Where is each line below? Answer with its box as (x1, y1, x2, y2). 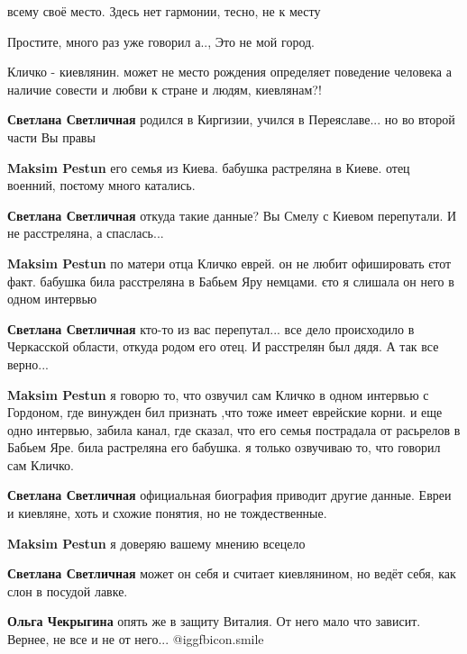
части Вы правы (7, 127, 96, 146)
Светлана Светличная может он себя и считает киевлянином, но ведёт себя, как (7, 564, 456, 583)
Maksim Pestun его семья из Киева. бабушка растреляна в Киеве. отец (7, 158, 410, 177)
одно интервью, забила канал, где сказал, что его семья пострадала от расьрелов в (7, 420, 461, 439)
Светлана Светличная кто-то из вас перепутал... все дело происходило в (7, 319, 415, 338)
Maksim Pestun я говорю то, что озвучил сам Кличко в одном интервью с (7, 385, 429, 404)
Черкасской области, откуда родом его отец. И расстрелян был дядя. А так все (7, 337, 439, 356)
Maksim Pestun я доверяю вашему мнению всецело (7, 533, 306, 552)
